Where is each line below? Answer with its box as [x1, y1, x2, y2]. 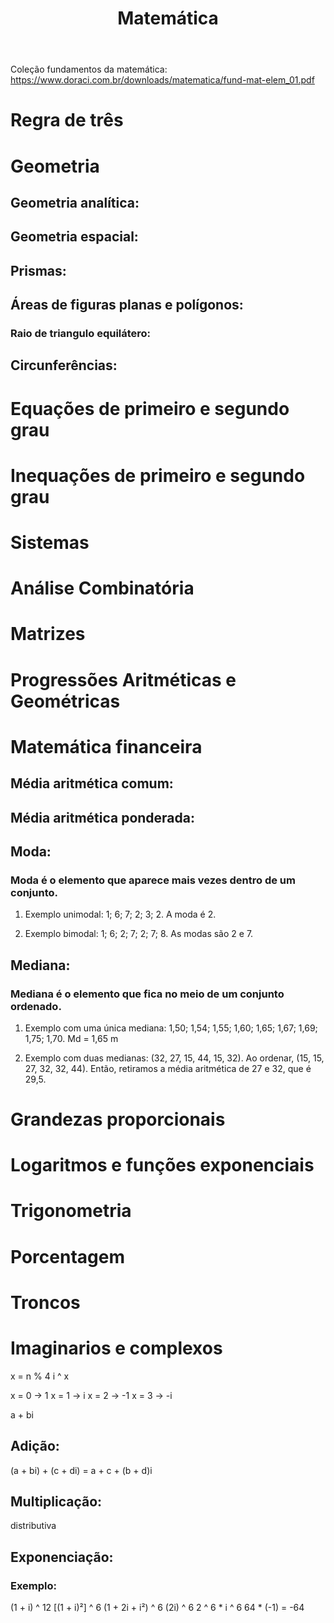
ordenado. [10, 999, 62, 1013]
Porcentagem [10, 1245, 125, 1268]
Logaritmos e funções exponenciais [10, 1154, 315, 1177]
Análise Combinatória [10, 577, 195, 600]
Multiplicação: [10, 1493, 103, 1510]
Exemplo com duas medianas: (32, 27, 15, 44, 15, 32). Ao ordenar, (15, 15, [24, 1052, 325, 1064]
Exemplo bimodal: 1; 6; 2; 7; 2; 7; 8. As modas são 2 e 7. [24, 928, 254, 940]
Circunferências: [10, 357, 118, 374]
